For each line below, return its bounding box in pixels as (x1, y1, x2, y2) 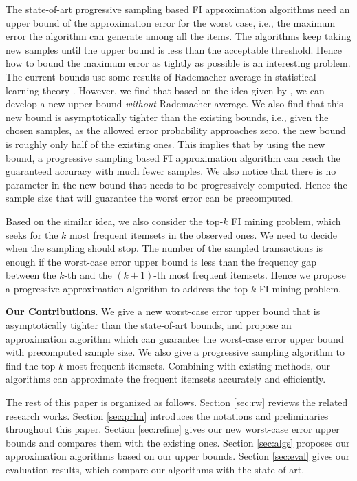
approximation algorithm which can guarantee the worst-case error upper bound (6, 331, 344, 345)
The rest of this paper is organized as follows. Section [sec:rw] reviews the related (6, 395, 348, 409)
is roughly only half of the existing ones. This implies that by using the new (6, 136, 325, 151)
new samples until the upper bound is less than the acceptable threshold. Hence (6, 42, 342, 56)
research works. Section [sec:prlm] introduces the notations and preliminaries (6, 408, 329, 423)
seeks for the (6, 227, 58, 242)
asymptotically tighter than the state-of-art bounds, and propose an (6, 318, 292, 332)
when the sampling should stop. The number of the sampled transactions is (6, 241, 323, 255)
